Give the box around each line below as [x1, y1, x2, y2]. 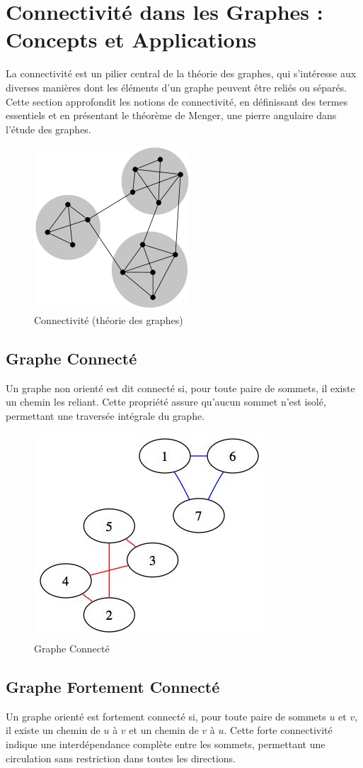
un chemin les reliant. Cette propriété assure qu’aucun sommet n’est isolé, [6, 394, 326, 409]
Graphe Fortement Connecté [6, 676, 220, 698]
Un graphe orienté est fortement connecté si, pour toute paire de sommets [6, 708, 326, 723]
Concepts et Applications [6, 25, 257, 54]
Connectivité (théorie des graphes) [34, 312, 183, 327]
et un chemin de [129, 723, 199, 738]
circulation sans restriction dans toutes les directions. [6, 750, 236, 765]
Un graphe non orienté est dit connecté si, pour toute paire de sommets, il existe [6, 380, 355, 395]
